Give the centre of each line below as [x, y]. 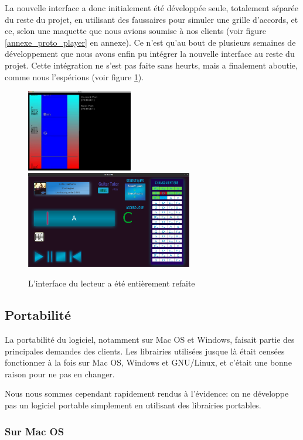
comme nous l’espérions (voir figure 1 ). [74, 76]
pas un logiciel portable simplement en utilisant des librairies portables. [133, 405]
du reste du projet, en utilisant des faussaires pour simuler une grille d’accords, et [151, 19]
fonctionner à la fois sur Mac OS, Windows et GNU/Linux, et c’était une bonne [148, 362]
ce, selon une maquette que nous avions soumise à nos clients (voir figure [135, 31]
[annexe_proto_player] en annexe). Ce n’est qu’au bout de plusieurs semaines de [150, 42]
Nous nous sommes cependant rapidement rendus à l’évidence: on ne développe [147, 393]
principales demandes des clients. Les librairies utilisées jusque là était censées [145, 351]
